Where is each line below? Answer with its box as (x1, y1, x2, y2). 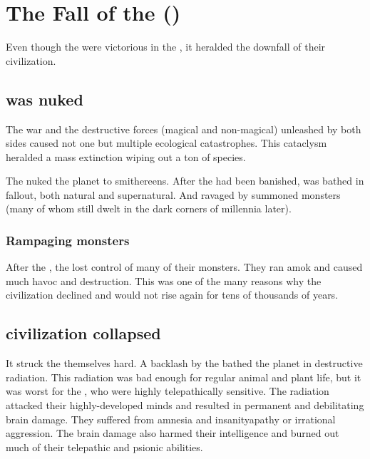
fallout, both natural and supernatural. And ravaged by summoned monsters (6, 187, 341, 202)
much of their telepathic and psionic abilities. (6, 439, 203, 454)
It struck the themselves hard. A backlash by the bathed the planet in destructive (6, 356, 363, 371)
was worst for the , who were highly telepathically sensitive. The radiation (6, 383, 329, 398)
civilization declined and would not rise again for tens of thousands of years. (6, 287, 339, 302)
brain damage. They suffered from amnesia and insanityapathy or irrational (6, 411, 336, 426)
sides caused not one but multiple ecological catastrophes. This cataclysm (6, 135, 327, 150)
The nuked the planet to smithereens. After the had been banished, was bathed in (6, 173, 364, 188)
